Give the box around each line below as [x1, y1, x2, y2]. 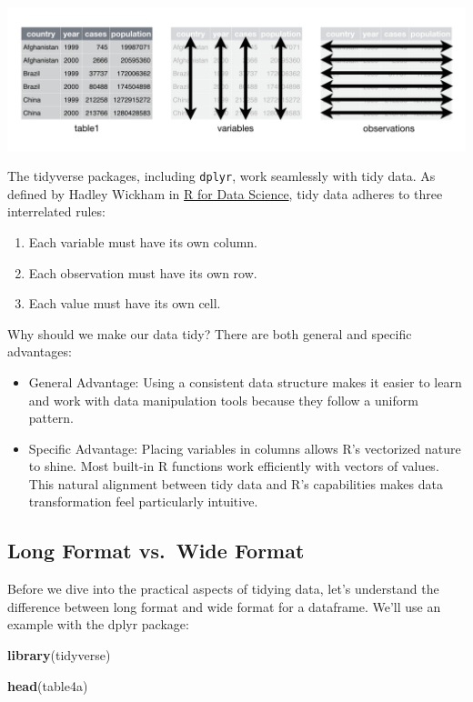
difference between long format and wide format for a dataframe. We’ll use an [7, 597, 441, 616]
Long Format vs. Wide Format [7, 537, 305, 565]
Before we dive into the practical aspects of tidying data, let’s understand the [7, 579, 439, 598]
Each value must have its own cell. [28, 294, 221, 313]
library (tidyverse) [7, 646, 111, 665]
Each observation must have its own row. [28, 263, 257, 282]
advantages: [7, 342, 72, 361]
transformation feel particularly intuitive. [28, 492, 258, 511]
